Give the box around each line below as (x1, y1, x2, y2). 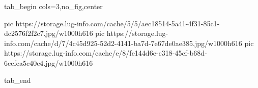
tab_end (4, 74, 31, 85)
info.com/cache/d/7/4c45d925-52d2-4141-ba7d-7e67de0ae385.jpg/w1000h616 (4, 37, 242, 48)
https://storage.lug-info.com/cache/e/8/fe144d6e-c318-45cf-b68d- (4, 48, 207, 58)
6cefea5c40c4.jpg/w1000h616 (4, 57, 93, 68)
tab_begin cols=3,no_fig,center (4, 1, 103, 11)
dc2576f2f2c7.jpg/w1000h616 (4, 28, 93, 38)
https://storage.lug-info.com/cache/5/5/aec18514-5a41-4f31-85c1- (15, 18, 220, 28)
